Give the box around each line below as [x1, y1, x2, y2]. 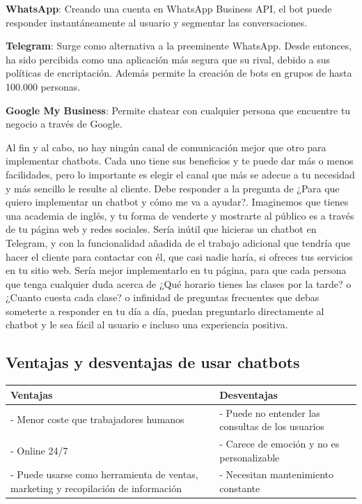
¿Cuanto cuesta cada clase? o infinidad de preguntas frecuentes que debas [6, 290, 320, 305]
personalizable [219, 450, 280, 464]
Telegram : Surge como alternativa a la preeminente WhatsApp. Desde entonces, [6, 38, 352, 53]
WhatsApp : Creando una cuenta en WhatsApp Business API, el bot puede [6, 1, 332, 15]
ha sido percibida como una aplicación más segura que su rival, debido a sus [6, 52, 331, 66]
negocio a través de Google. [6, 116, 123, 131]
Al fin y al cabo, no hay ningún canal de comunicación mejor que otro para [6, 139, 326, 154]
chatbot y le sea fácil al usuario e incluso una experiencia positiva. [6, 317, 288, 332]
